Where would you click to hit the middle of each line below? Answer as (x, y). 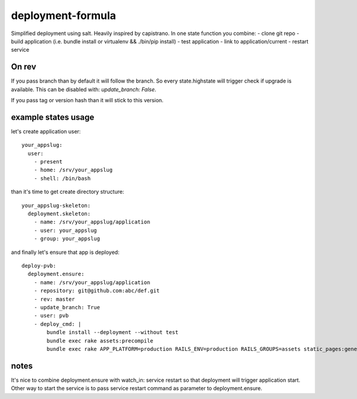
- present (48, 162)
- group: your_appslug (67, 239)
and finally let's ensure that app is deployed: (65, 252)
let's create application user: (46, 131)
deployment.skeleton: (59, 214)
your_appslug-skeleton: (56, 205)
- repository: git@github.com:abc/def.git (97, 291)
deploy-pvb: (39, 266)
